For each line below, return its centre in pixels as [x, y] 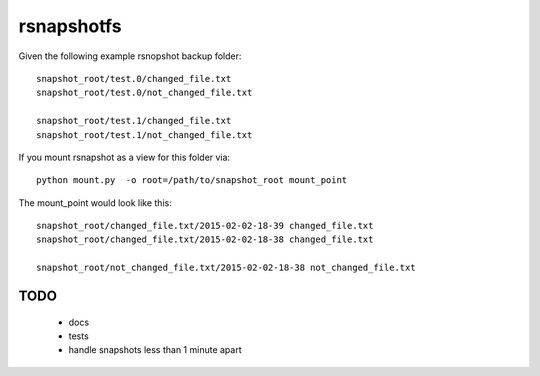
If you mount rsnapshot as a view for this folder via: [124, 157]
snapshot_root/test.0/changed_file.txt [134, 78]
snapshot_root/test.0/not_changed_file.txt [144, 93]
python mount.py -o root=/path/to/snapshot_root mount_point [192, 180]
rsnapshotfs [70, 26]
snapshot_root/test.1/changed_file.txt [134, 121]
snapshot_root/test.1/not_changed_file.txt [144, 134]
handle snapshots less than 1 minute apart [155, 350]
